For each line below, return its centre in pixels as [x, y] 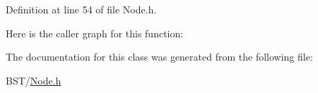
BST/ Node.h [34, 80]
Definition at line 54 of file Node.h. [81, 9]
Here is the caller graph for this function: [95, 33]
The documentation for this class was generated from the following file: [159, 57]
